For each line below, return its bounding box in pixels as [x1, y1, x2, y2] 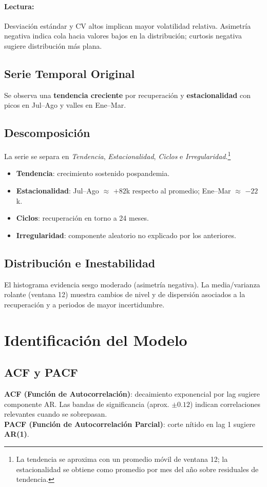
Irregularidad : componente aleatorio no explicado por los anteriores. [16, 229, 236, 240]
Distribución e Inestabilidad [4, 255, 156, 270]
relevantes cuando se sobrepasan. [4, 408, 107, 419]
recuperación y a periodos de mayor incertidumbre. [4, 299, 165, 309]
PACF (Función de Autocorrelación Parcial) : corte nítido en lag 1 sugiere [4, 418, 255, 429]
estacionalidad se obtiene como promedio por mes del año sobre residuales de [16, 463, 259, 474]
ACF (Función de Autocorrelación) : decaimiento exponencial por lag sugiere [4, 388, 260, 399]
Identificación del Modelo [4, 329, 187, 350]
